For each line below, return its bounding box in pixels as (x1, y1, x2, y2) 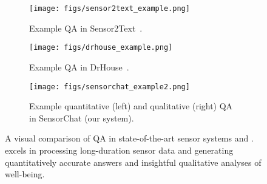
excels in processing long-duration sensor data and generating (5, 143, 234, 156)
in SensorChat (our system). (29, 111, 134, 124)
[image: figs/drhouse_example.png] (29, 43, 173, 52)
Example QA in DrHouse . (29, 60, 129, 73)
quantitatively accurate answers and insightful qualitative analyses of (5, 155, 262, 168)
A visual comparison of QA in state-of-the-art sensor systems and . (5, 132, 254, 145)
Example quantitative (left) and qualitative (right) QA (29, 100, 233, 112)
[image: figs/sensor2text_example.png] (29, 4, 190, 13)
